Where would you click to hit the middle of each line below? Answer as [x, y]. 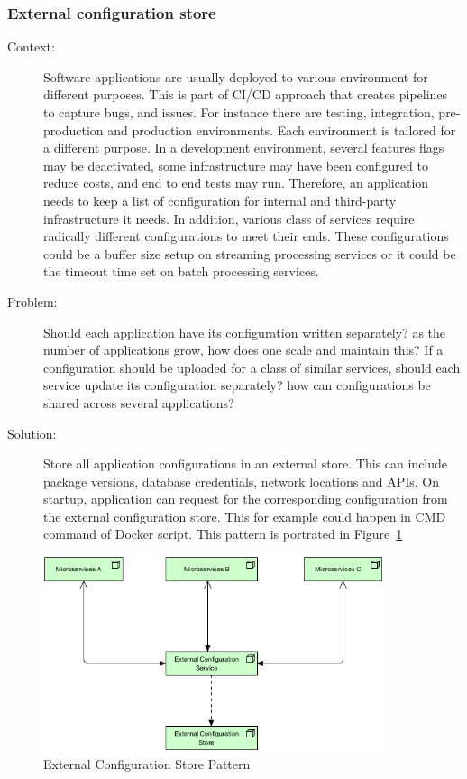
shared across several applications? [139, 402]
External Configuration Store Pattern [147, 764]
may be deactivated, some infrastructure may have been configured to [236, 165]
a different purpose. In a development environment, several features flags [244, 148]
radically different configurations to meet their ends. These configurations [246, 236]
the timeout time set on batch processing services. [181, 271]
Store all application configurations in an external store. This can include [246, 464]
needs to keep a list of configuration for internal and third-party [220, 200]
